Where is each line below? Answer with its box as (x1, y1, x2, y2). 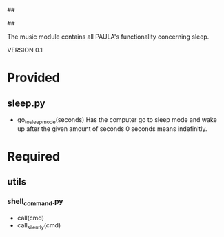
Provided (7, 70, 60, 85)
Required (7, 148, 61, 164)
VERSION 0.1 (7, 46, 43, 54)
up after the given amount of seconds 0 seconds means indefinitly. (17, 124, 207, 133)
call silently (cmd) (17, 220, 61, 231)
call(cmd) (17, 214, 45, 222)
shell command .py (7, 196, 63, 207)
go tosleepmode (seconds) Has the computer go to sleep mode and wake (17, 116, 217, 125)
